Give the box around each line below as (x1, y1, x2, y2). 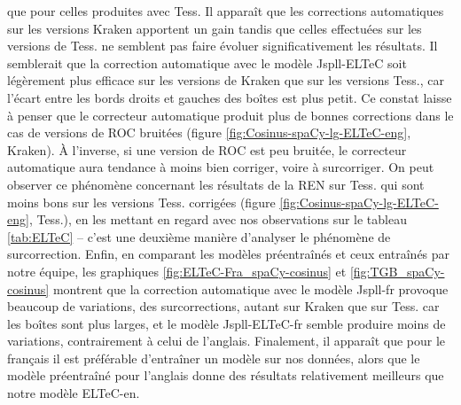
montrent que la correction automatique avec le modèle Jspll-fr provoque (52, 279, 449, 298)
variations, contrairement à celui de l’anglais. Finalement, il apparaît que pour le (7, 331, 446, 350)
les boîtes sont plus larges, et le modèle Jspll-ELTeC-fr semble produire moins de (7, 314, 446, 332)
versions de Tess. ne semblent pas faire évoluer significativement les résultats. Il (7, 36, 438, 55)
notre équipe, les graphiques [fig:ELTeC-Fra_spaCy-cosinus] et (7, 261, 347, 280)
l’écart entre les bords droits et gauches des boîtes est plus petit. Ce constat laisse (7, 88, 452, 106)
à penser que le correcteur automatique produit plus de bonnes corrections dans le (7, 105, 454, 124)
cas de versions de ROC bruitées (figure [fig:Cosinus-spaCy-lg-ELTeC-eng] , (7, 123, 411, 142)
